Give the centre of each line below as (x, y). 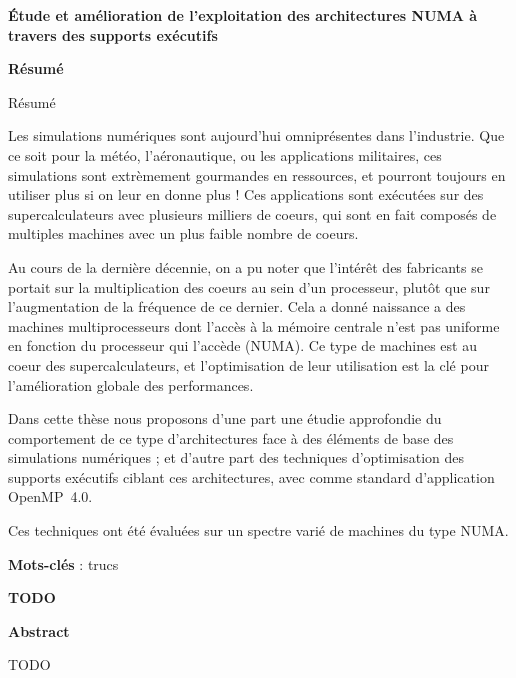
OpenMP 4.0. (50, 496)
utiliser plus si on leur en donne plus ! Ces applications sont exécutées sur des (246, 194)
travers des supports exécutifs (113, 34)
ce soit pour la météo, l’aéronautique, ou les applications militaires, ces (225, 154)
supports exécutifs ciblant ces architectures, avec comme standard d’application (251, 476)
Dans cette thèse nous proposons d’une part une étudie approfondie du (225, 418)
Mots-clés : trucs (63, 563)
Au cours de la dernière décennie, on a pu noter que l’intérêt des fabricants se (245, 266)
